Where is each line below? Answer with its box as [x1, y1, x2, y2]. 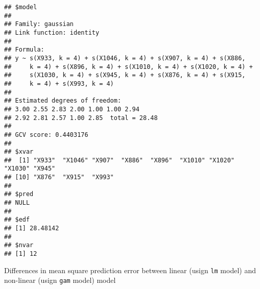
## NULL [4, 199, 30, 207]
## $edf [4, 216, 30, 224]
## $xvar [4, 148, 34, 156]
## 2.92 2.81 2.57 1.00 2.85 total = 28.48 [4, 114, 158, 122]
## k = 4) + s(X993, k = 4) [4, 80, 114, 87]
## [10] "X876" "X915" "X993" [4, 174, 114, 181]
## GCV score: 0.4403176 [4, 131, 88, 138]
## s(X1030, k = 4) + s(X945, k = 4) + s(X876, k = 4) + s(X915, [4, 71, 246, 79]
